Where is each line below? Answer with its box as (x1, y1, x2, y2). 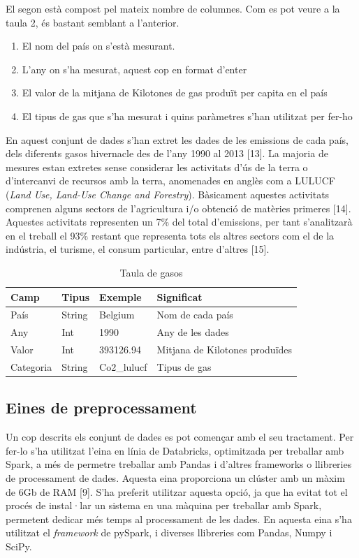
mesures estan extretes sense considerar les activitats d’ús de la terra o (6, 159, 308, 174)
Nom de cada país (156, 307, 233, 322)
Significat (156, 289, 203, 304)
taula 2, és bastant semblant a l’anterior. (6, 15, 179, 29)
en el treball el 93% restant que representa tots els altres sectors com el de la (6, 228, 335, 242)
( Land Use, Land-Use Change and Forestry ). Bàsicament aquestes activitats (6, 186, 330, 201)
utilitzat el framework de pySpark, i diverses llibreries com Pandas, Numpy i (6, 525, 332, 540)
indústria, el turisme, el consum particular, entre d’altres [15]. (6, 242, 270, 256)
